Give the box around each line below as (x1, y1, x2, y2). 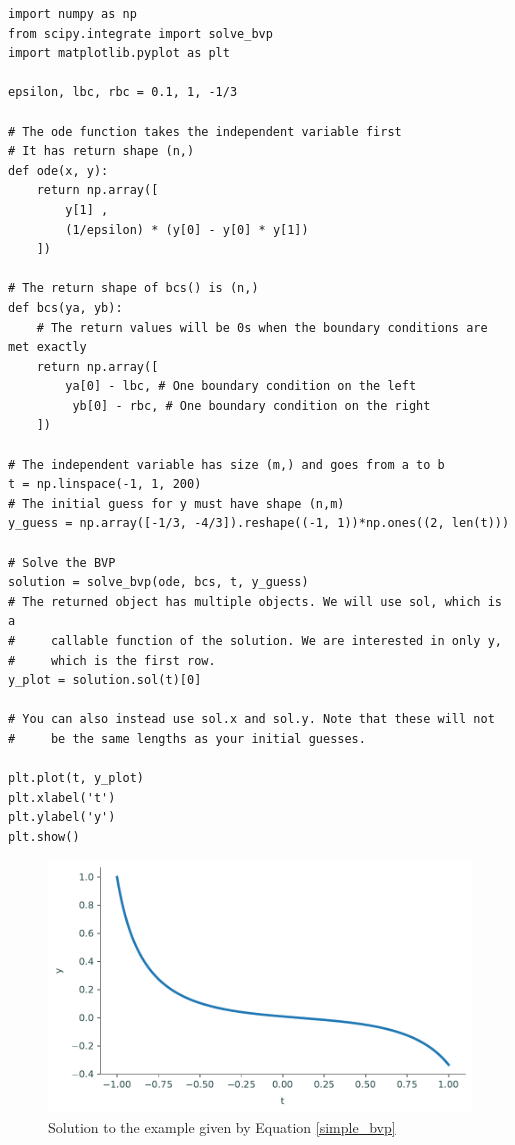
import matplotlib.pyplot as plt (8, 46, 230, 61)
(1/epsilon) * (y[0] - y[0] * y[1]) (65, 222, 309, 237)
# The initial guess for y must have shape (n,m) (8, 496, 345, 511)
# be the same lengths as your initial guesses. (8, 731, 366, 746)
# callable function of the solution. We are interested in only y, (8, 634, 502, 648)
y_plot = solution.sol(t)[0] (8, 673, 202, 688)
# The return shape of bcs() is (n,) (8, 281, 259, 296)
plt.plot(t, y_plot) (8, 771, 145, 786)
